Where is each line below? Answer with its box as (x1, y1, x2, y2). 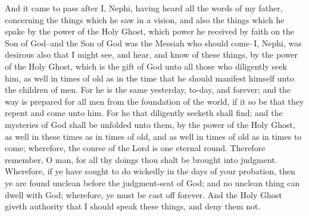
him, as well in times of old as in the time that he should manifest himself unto (5, 71, 294, 84)
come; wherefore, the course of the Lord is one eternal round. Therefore (5, 142, 266, 154)
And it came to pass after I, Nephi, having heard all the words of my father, (5, 2, 283, 14)
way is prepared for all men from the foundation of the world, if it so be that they (5, 95, 304, 107)
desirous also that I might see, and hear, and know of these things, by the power (5, 48, 298, 61)
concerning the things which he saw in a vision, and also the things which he (5, 13, 285, 26)
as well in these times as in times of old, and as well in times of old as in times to (5, 130, 302, 142)
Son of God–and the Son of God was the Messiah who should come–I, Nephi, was (5, 36, 302, 49)
